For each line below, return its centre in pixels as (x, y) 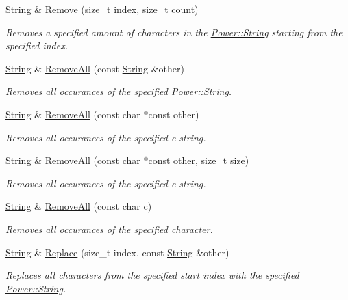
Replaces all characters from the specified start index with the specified (152, 275)
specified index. (37, 45)
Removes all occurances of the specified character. (109, 229)
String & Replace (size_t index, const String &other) (117, 252)
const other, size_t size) (199, 160)
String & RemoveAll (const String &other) (95, 68)
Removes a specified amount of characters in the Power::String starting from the (174, 32)
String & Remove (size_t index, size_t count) (102, 9)
